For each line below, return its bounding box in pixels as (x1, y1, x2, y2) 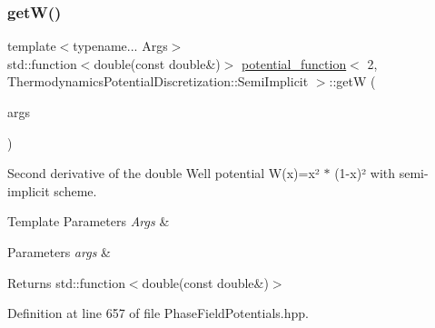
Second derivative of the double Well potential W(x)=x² (7, 164, 320, 183)
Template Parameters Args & (7, 212, 170, 231)
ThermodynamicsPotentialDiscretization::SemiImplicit (7, 72, 309, 91)
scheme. (54, 181, 97, 200)
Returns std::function (7, 273, 125, 292)
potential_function (242, 54, 347, 73)
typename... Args (73, 36, 168, 55)
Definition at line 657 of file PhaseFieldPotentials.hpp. (7, 303, 309, 323)
